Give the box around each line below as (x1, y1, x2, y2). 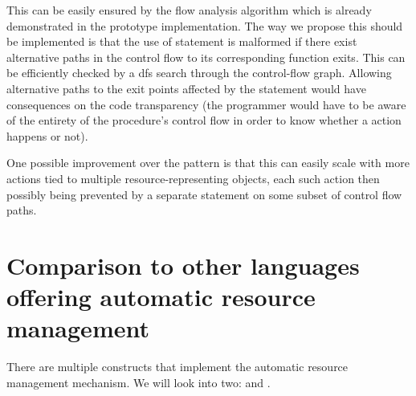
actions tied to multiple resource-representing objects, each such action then (6, 169, 380, 186)
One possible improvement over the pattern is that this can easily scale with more (6, 154, 410, 171)
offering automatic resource (6, 280, 316, 313)
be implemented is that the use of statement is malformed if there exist (6, 33, 357, 50)
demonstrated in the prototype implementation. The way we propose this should (6, 17, 403, 34)
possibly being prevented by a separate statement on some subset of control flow (6, 186, 402, 202)
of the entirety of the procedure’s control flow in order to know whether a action (6, 112, 402, 129)
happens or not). (6, 127, 88, 144)
